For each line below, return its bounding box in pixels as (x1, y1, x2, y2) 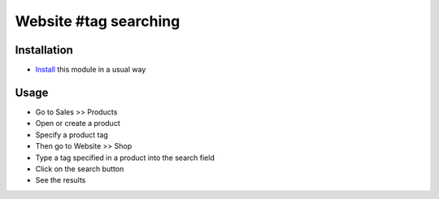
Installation (15, 43, 73, 57)
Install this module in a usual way (35, 65, 146, 75)
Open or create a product (35, 119, 121, 128)
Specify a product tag (35, 130, 109, 140)
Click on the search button (35, 163, 124, 174)
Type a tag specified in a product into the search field (35, 153, 215, 162)
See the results (35, 175, 86, 185)
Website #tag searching (15, 12, 180, 30)
